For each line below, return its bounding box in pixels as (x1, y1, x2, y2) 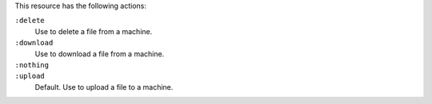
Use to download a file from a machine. (34, 48, 165, 59)
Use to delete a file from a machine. (34, 26, 153, 36)
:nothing (14, 60, 50, 69)
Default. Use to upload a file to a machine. (34, 82, 174, 91)
